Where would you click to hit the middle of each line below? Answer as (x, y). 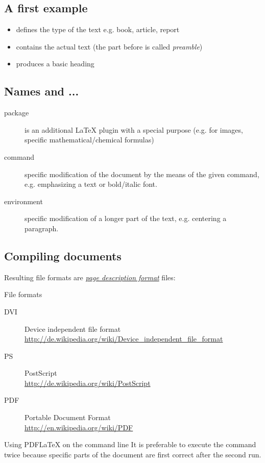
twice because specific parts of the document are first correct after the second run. (133, 454)
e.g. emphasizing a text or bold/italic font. (91, 184)
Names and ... (42, 91)
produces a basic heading (55, 64)
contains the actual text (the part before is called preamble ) (109, 46)
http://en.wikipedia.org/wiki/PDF (79, 427)
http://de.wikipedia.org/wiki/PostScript (88, 383)
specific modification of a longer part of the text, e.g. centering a (126, 218)
